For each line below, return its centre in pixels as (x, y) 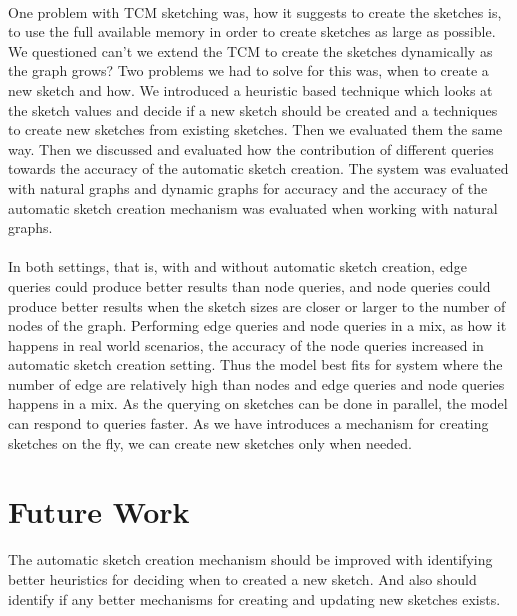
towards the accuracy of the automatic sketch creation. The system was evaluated (258, 168)
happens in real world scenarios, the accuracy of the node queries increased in (246, 344)
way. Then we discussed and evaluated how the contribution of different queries (251, 148)
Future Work (99, 511)
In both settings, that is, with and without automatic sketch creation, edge (237, 266)
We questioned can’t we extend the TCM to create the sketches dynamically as (250, 50)
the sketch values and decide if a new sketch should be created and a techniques (253, 109)
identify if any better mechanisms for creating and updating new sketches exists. (254, 598)
